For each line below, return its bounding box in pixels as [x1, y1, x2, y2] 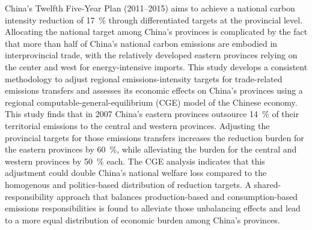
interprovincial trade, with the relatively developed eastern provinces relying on [5, 49, 298, 61]
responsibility [5, 190, 54, 202]
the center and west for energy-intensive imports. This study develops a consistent [5, 60, 308, 73]
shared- [254, 178, 281, 190]
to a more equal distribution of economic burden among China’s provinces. [5, 213, 280, 226]
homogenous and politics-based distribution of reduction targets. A [5, 178, 252, 190]
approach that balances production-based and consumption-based [57, 190, 298, 202]
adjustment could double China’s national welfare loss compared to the [5, 166, 267, 179]
